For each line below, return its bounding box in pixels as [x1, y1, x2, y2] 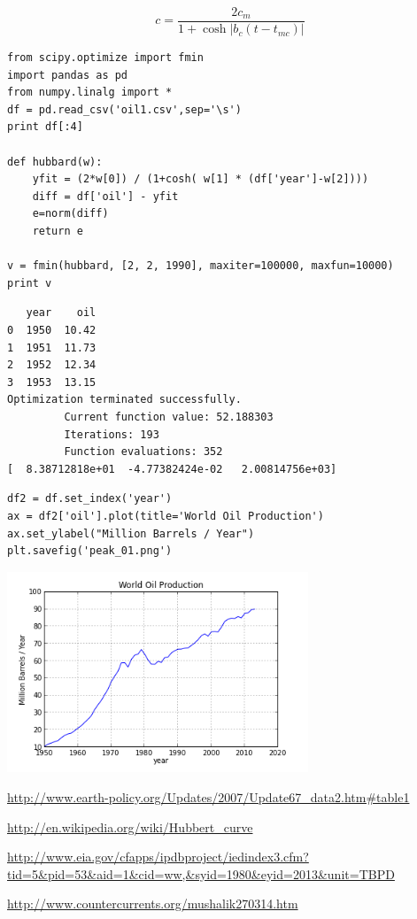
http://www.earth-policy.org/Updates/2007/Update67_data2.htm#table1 [7, 788, 410, 807]
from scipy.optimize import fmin [7, 51, 204, 65]
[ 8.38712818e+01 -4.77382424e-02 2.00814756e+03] [7, 462, 337, 475]
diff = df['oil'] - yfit [32, 189, 179, 203]
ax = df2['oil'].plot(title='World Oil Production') [7, 509, 324, 522]
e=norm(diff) [32, 207, 109, 220]
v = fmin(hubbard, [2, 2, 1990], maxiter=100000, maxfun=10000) [7, 259, 394, 273]
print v [7, 276, 52, 290]
